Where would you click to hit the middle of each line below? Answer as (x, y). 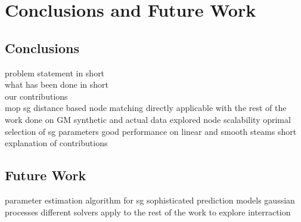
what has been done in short (57, 84)
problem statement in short (55, 73)
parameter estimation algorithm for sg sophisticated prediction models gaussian (150, 200)
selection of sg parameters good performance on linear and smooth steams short (151, 131)
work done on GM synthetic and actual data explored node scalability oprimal (148, 119)
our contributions (36, 96)
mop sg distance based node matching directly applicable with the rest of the (146, 108)
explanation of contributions (56, 143)
